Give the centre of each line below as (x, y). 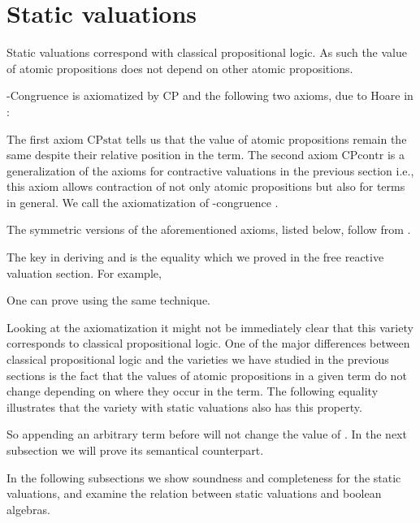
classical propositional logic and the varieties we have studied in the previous (198, 359)
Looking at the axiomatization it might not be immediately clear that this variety (210, 327)
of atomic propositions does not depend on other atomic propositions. (180, 68)
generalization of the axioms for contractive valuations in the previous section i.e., (210, 170)
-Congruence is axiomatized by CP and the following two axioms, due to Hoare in (210, 95)
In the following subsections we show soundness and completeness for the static (204, 477)
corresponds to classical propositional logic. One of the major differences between (208, 343)
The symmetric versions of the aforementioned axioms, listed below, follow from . (209, 229)
